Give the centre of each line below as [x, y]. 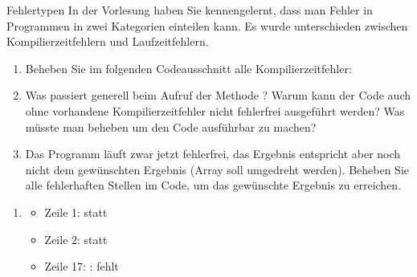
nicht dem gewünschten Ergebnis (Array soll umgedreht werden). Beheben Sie [217, 169]
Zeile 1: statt [76, 212]
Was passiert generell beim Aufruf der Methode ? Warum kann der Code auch [218, 95]
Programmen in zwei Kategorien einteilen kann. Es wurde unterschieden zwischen [207, 25]
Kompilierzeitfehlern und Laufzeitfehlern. [108, 41]
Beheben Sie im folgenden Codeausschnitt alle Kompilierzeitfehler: [188, 68]
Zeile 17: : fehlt [82, 266]
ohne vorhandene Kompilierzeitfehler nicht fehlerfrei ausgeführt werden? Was [215, 110]
